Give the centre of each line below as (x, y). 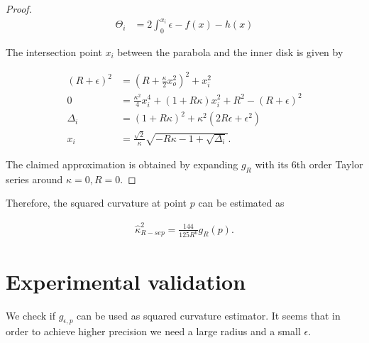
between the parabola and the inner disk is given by (230, 51)
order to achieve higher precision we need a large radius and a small (153, 331)
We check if (31, 315)
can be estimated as (241, 203)
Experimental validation (126, 281)
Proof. (19, 9)
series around (34, 179)
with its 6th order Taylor (309, 164)
